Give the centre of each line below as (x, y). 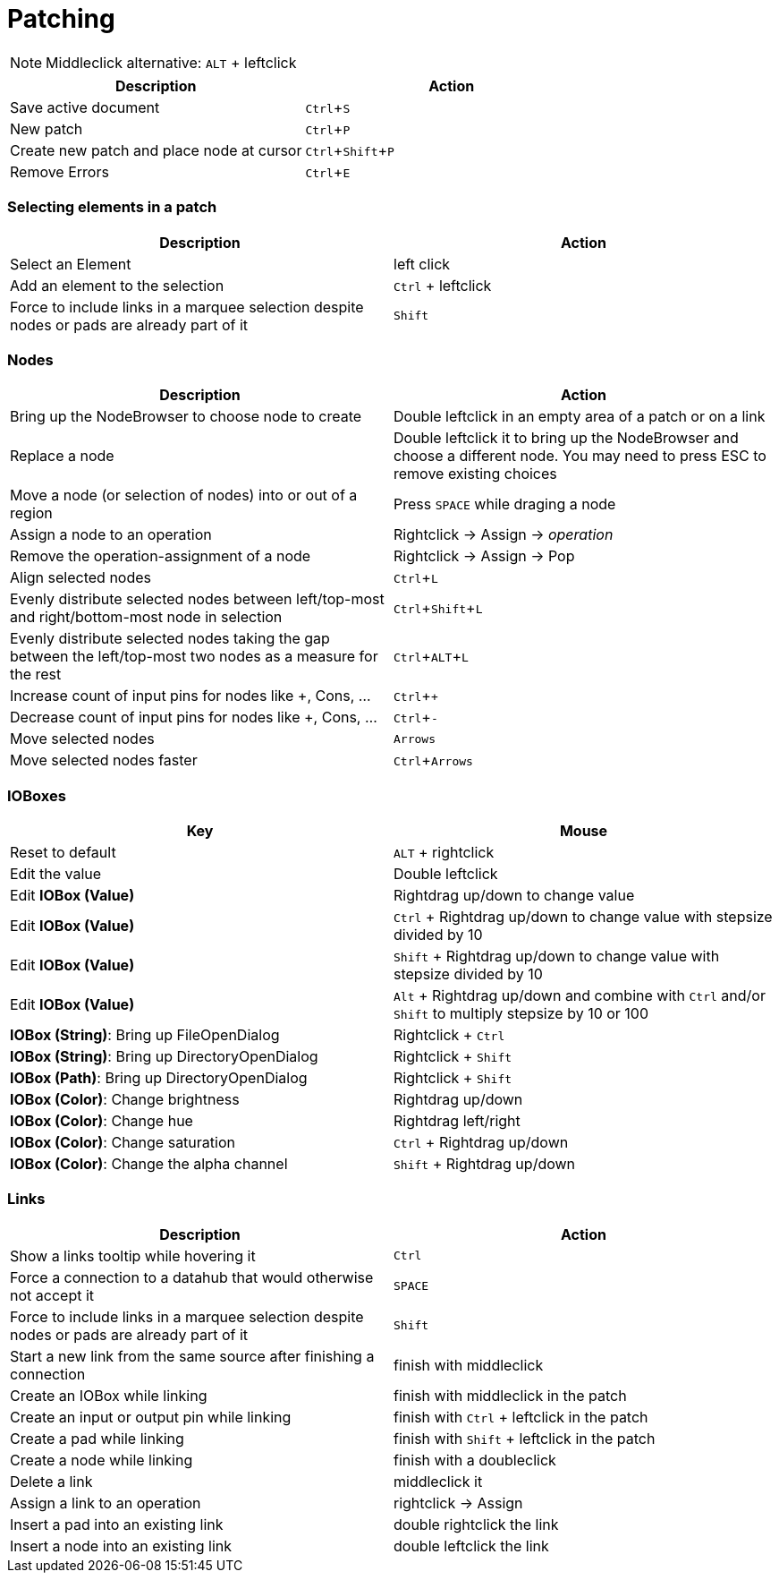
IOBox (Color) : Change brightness (125, 1099)
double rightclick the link (476, 1524)
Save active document (85, 107)
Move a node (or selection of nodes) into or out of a (184, 495)
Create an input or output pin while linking (151, 1417)
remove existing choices (475, 474)
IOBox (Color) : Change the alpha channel (149, 1164)
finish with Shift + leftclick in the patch (525, 1438)
